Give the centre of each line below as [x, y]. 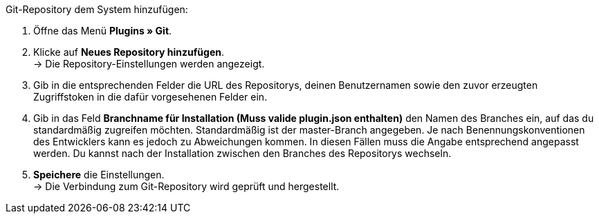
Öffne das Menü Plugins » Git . [103, 31]
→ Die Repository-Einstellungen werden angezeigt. [149, 64]
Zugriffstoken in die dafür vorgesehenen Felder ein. [150, 97]
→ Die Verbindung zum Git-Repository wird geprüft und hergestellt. [186, 186]
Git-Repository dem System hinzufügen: [97, 9]
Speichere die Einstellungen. [99, 175]
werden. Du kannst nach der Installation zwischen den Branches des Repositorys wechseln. [242, 153]
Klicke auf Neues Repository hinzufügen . [129, 52]
